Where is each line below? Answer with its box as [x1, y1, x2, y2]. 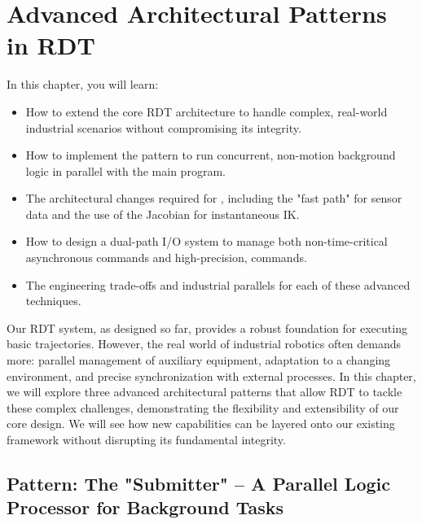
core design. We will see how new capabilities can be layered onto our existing [7, 415, 395, 432]
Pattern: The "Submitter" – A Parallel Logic [7, 470, 390, 496]
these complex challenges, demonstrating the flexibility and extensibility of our [7, 399, 399, 416]
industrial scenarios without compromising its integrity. [25, 119, 301, 136]
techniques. [25, 292, 81, 309]
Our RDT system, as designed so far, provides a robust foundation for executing [7, 319, 407, 336]
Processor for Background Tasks [7, 495, 284, 520]
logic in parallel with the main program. [25, 162, 226, 179]
